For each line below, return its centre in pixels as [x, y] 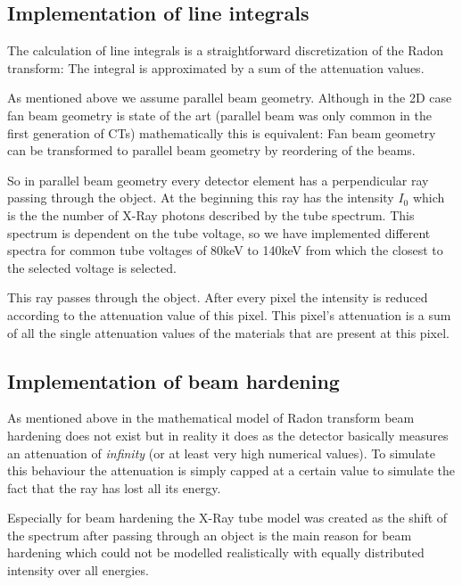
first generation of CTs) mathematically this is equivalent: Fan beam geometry [222, 132]
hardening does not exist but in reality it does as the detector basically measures [228, 435]
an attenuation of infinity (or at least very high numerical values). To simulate [221, 453]
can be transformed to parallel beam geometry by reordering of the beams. [211, 150]
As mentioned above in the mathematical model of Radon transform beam [211, 418]
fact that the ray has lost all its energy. [114, 487]
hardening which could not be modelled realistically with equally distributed [216, 552]
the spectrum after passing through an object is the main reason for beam [210, 535]
